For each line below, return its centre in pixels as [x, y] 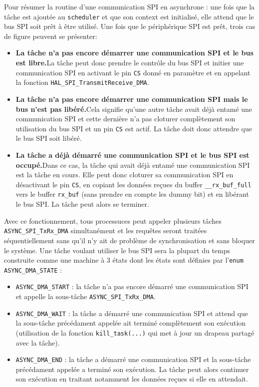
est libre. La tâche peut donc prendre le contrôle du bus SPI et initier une [130, 63]
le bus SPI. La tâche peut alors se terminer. [82, 204]
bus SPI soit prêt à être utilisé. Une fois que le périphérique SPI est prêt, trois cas [130, 26]
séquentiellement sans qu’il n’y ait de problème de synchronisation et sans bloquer [129, 240]
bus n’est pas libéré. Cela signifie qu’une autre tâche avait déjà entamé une [134, 109]
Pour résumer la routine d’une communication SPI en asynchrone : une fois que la [129, 6]
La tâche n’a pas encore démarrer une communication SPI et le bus [134, 53]
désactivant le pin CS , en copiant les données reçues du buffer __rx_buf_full [133, 184]
